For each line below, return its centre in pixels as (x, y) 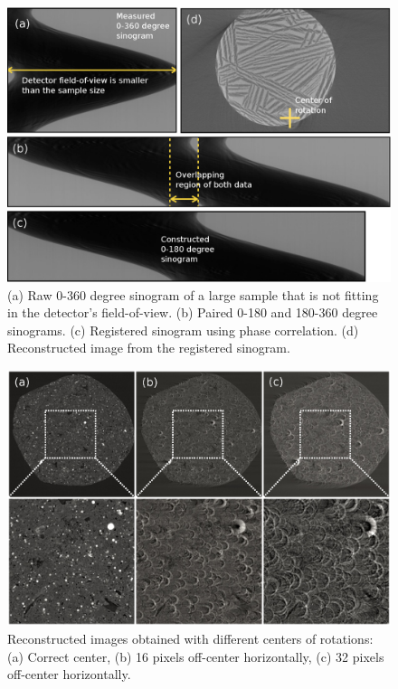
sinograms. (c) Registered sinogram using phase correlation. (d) (183, 330)
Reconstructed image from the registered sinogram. (149, 348)
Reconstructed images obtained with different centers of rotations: (190, 638)
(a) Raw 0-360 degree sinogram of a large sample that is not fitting (193, 294)
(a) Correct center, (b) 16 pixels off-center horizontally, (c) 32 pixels (196, 656)
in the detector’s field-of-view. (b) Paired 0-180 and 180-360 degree (193, 312)
